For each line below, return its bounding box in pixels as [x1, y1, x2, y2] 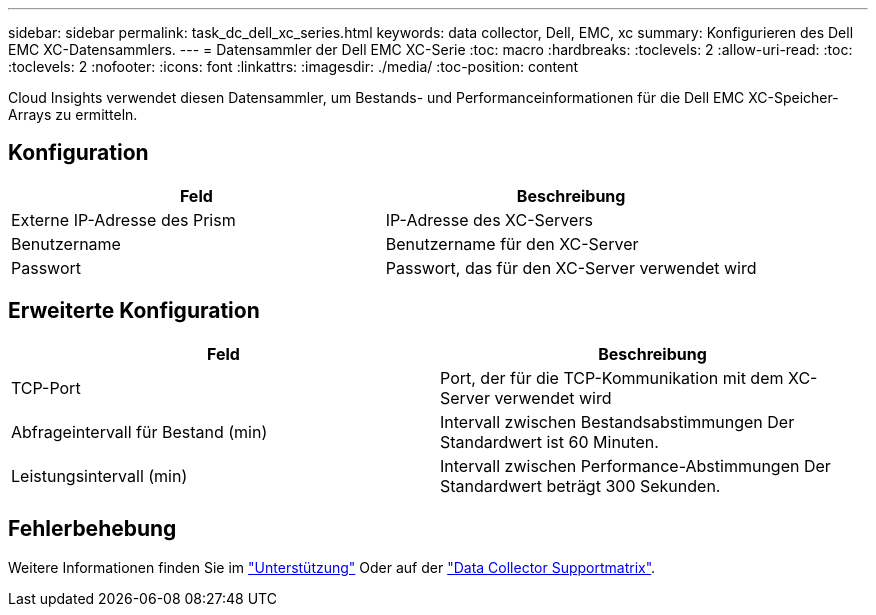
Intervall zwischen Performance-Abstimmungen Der [440, 455, 831, 476]
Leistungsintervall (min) [11, 465, 188, 486]
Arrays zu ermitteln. [8, 106, 138, 123]
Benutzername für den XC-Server [385, 233, 639, 254]
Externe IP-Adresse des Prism [11, 209, 236, 230]
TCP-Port [11, 377, 81, 398]
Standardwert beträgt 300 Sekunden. [440, 475, 721, 496]
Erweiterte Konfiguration [8, 298, 260, 324]
